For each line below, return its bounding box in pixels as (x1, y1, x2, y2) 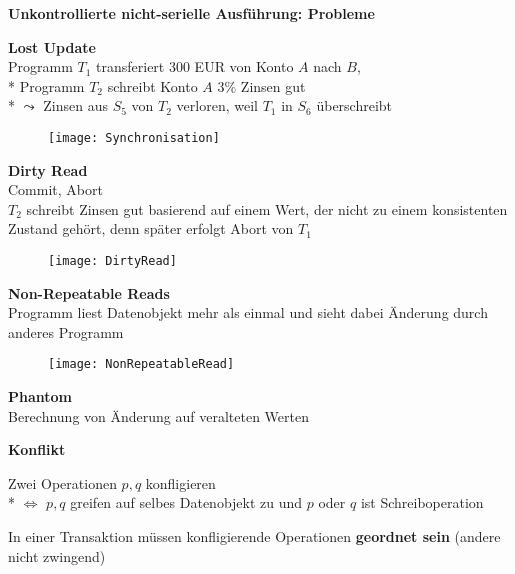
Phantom (8, 386, 72, 407)
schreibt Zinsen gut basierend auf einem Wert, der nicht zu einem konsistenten (26, 198, 508, 219)
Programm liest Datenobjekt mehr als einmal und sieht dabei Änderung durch (8, 302, 488, 323)
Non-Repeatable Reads (8, 282, 170, 303)
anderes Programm (8, 321, 124, 342)
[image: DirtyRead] (48, 254, 177, 268)
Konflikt (8, 439, 66, 460)
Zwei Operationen (8, 472, 117, 493)
